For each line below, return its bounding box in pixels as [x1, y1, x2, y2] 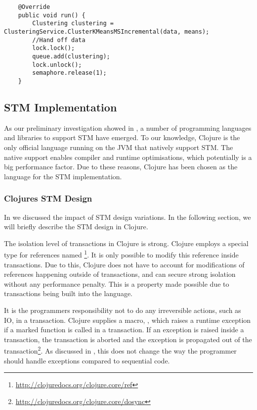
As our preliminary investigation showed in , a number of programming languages [4, 122, 252, 133]
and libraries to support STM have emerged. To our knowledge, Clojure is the [4, 132, 240, 143]
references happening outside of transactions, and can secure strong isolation [4, 269, 236, 279]
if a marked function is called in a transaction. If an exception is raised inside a [4, 324, 244, 335]
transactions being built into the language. [4, 288, 133, 299]
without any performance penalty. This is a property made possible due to [4, 278, 229, 289]
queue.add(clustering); [32, 52, 110, 60]
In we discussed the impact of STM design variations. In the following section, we [4, 211, 251, 222]
